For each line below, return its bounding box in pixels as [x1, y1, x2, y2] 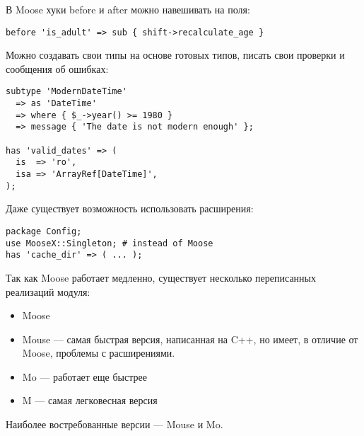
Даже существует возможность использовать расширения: [6, 201, 254, 216]
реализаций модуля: [6, 284, 90, 299]
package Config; [6, 226, 82, 236]
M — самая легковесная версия [22, 393, 158, 408]
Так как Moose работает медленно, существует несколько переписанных [6, 270, 317, 285]
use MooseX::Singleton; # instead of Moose [6, 238, 213, 248]
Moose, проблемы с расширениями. [22, 345, 175, 360]
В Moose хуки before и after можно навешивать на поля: [6, 2, 250, 16]
